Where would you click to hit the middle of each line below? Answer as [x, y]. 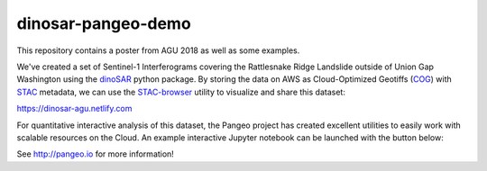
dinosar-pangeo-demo [104, 23]
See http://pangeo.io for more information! [96, 154]
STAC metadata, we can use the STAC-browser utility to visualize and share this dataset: [181, 92]
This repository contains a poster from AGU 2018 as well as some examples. [158, 50]
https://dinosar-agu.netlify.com [74, 109]
